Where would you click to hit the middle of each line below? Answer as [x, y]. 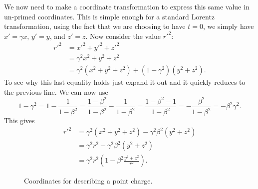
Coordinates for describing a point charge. [88, 181]
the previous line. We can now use [56, 92]
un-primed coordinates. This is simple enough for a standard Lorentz [109, 16]
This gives [19, 120]
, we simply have [228, 26]
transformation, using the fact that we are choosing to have [95, 26]
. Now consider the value [123, 36]
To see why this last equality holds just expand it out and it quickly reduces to [125, 82]
